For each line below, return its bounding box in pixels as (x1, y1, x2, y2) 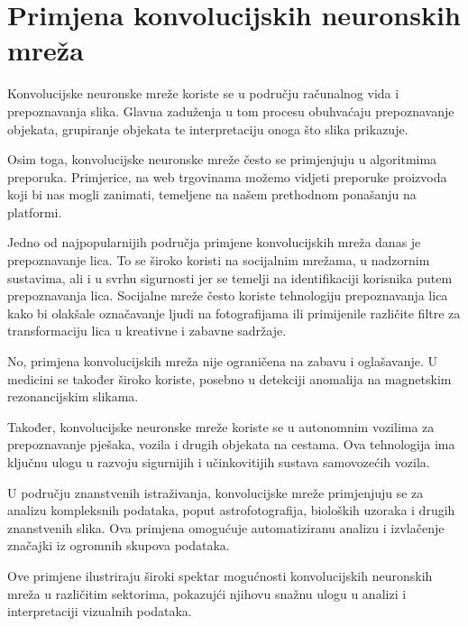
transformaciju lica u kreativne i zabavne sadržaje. (7, 321, 287, 340)
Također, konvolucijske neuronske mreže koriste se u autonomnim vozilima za (7, 417, 435, 436)
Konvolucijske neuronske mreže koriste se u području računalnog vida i (7, 84, 399, 103)
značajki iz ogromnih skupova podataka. (7, 536, 230, 555)
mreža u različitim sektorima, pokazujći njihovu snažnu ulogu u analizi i (7, 584, 407, 603)
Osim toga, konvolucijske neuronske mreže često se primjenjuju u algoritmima (7, 150, 437, 169)
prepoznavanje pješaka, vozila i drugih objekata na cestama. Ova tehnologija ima (7, 435, 455, 454)
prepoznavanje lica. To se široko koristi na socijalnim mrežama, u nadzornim (7, 251, 430, 270)
